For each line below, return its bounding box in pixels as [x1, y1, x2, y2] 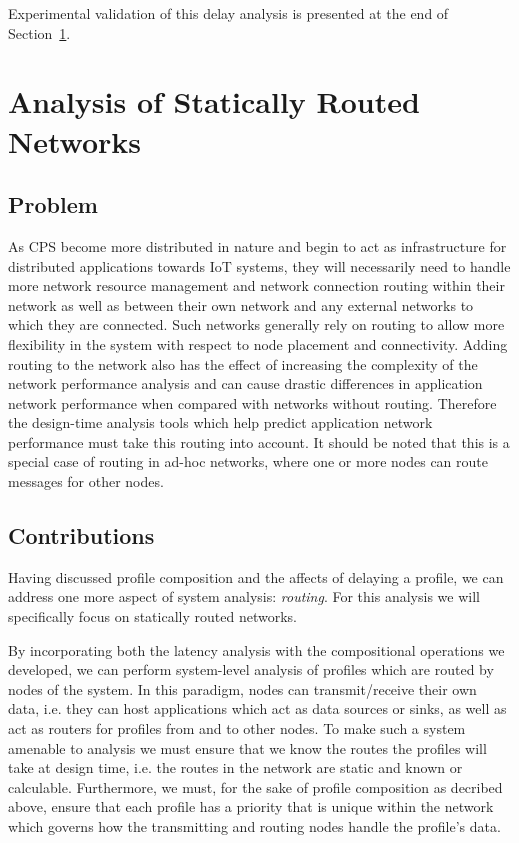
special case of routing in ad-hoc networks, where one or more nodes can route [8, 451, 489, 472]
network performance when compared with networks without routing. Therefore [8, 392, 497, 413]
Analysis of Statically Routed [8, 81, 420, 122]
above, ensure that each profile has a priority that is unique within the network [8, 796, 494, 817]
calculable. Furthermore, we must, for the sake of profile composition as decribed [8, 776, 503, 797]
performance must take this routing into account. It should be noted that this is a [8, 431, 510, 452]
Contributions [8, 520, 155, 551]
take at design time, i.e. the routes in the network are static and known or [8, 757, 463, 778]
